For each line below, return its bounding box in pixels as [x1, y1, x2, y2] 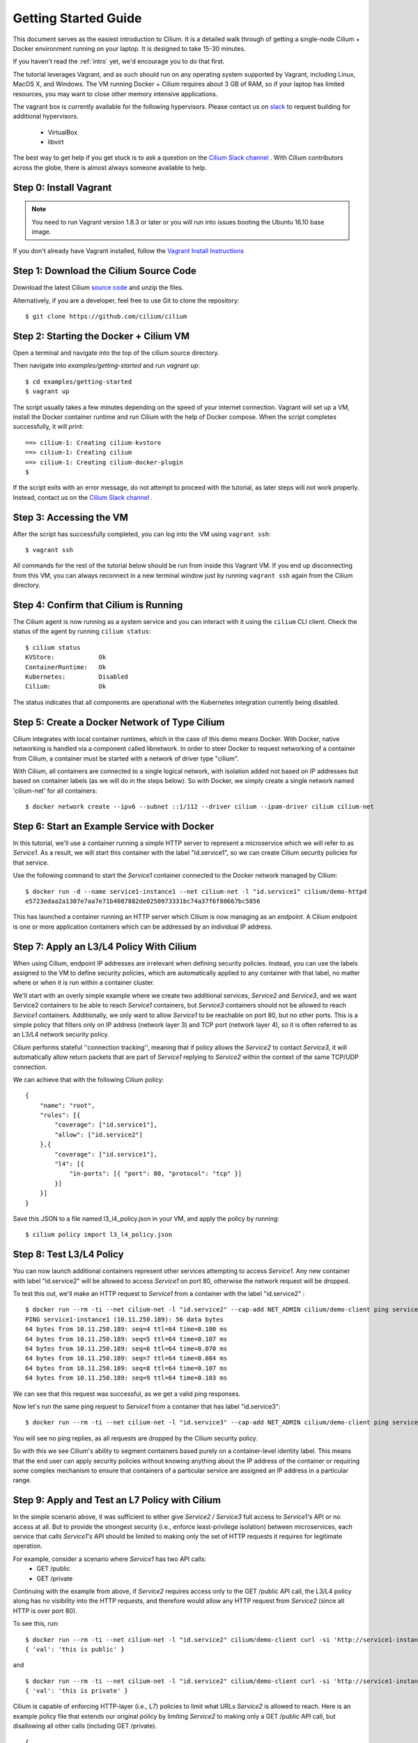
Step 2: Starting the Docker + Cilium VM [13, 330, 190, 342]
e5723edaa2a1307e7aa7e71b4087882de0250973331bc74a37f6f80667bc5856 [25, 897, 261, 905]
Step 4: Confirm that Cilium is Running [13, 599, 183, 611]
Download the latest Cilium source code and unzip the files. [13, 283, 184, 292]
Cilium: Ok [25, 683, 107, 690]
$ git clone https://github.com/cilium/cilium [25, 312, 187, 321]
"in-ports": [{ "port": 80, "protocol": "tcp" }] [69, 1170, 242, 1178]
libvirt [47, 138, 64, 146]
